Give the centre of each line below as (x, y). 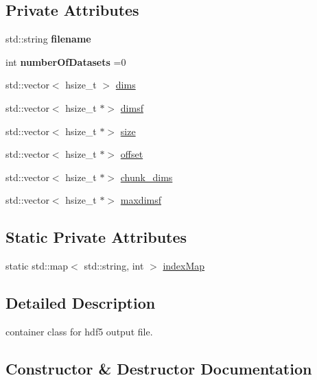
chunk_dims (146, 177)
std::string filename (48, 39)
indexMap (184, 266)
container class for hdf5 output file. (79, 331)
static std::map (37, 266)
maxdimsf (141, 200)
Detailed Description (81, 303)
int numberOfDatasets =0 (66, 61)
